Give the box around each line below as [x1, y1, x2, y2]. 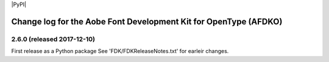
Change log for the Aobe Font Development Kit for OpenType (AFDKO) [11, 16, 283, 26]
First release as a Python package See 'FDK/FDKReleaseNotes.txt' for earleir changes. [11, 48, 229, 55]
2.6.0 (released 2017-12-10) [11, 35, 96, 43]
